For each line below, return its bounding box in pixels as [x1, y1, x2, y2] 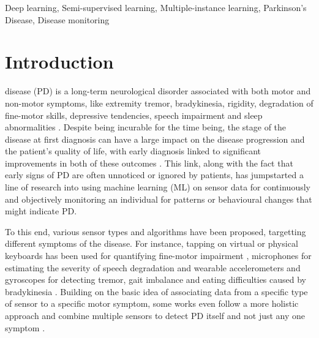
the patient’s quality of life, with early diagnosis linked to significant [5, 145, 261, 157]
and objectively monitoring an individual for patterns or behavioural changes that [5, 192, 312, 205]
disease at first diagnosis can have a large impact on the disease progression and [5, 132, 305, 145]
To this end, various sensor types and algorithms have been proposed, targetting [5, 225, 306, 238]
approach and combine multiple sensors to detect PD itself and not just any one [5, 309, 306, 321]
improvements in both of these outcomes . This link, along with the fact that [5, 156, 293, 169]
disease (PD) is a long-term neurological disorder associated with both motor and [5, 85, 311, 97]
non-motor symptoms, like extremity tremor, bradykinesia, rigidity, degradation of [5, 96, 313, 109]
